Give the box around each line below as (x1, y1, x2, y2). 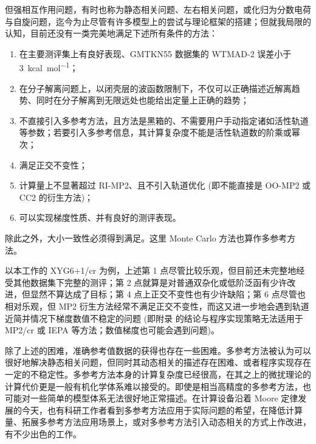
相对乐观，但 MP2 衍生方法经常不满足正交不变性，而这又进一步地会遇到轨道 (5, 299, 309, 312)
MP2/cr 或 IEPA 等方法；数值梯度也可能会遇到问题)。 (5, 324, 219, 336)
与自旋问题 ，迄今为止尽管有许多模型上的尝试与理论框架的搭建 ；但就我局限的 (5, 15, 311, 27)
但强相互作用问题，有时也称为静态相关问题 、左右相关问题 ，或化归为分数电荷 (5, 3, 311, 15)
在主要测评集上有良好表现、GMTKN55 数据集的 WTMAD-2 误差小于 (19, 47, 292, 60)
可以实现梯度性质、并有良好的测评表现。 (19, 211, 181, 224)
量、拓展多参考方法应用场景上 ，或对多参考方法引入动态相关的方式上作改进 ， (5, 415, 311, 428)
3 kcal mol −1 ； (19, 60, 78, 74)
